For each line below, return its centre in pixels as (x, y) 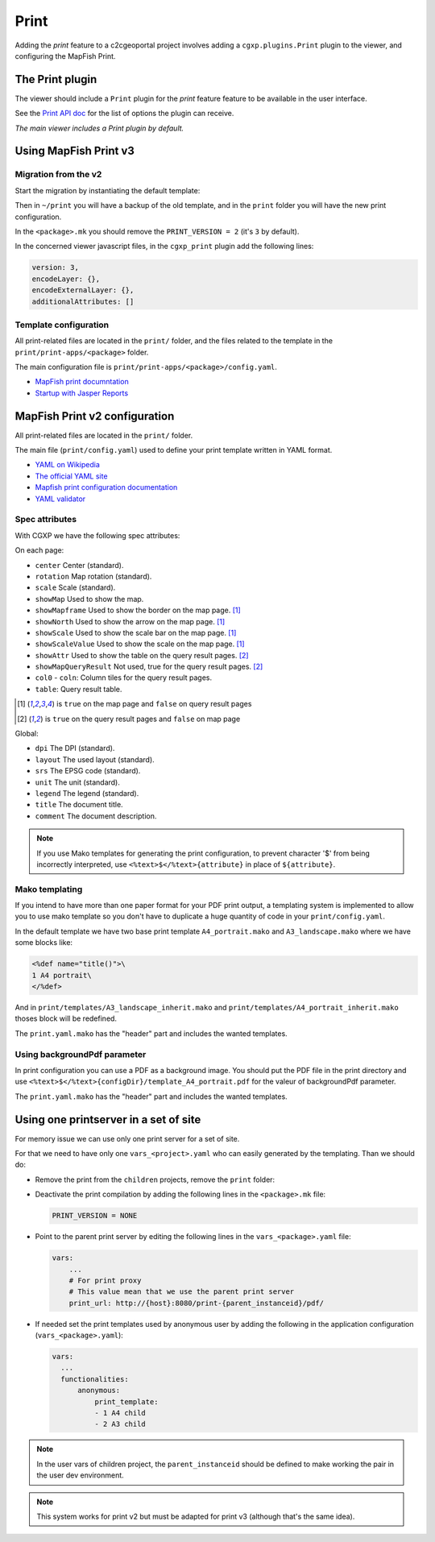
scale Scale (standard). (75, 587)
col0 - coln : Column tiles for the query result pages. (124, 678)
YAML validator (60, 499)
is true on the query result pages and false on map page (143, 719)
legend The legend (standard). (87, 793)
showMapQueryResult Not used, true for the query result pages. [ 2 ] (149, 667)
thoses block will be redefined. (66, 1018)
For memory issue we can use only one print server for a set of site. (127, 1138)
